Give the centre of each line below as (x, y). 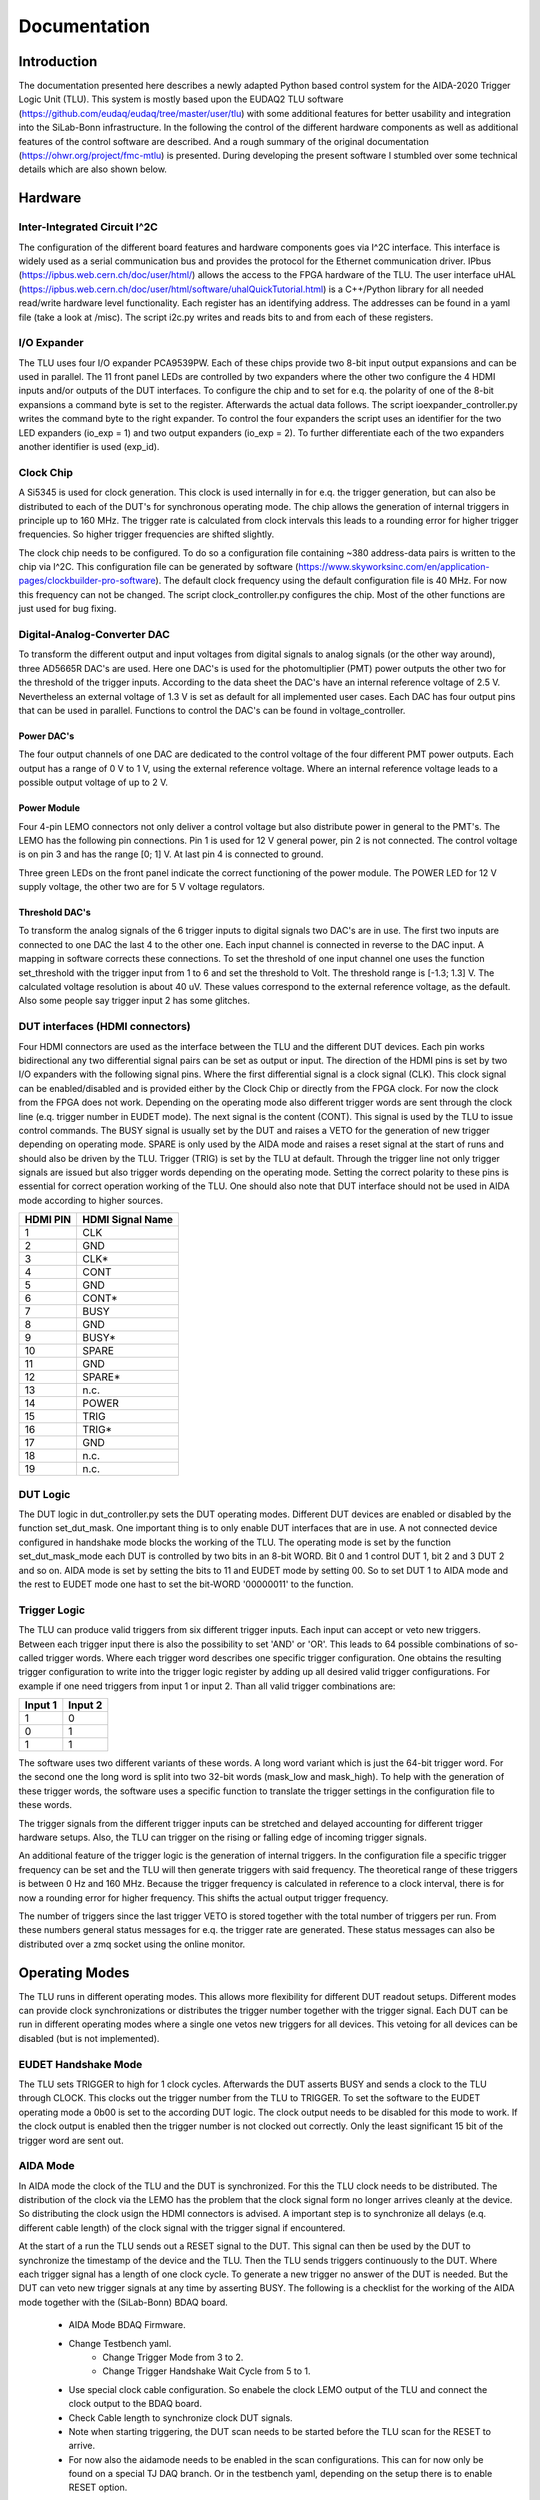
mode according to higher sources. (91, 1200)
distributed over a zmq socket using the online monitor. (132, 1944)
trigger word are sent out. (71, 2140)
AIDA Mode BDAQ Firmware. (127, 2325)
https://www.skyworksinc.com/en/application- (394, 567)
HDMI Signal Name (127, 1220)
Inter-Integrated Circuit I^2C (88, 227)
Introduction (58, 61)
